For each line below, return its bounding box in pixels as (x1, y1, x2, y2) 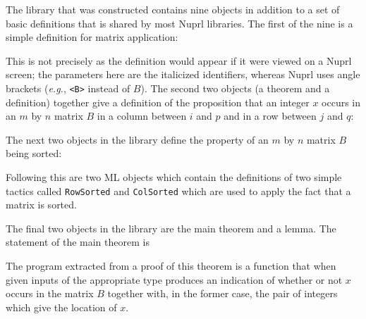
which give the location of (6, 299, 117, 314)
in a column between (97, 108, 187, 123)
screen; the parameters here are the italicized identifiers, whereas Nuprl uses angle (6, 67, 360, 82)
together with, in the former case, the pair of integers (107, 286, 338, 301)
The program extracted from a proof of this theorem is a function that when (6, 258, 336, 273)
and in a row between (224, 108, 317, 123)
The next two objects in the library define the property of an (6, 132, 269, 146)
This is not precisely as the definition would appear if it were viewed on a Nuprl (6, 53, 352, 68)
